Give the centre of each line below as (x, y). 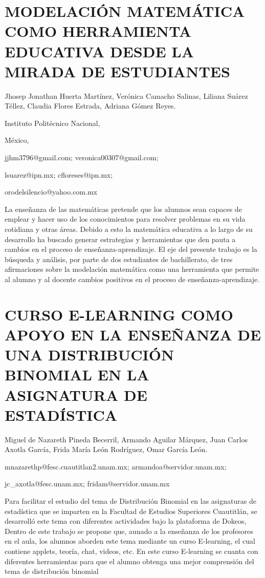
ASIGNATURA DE (76, 394)
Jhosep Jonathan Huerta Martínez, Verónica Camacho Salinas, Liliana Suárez (126, 95)
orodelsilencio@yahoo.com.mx (51, 192)
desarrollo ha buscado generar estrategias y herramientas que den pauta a (120, 239)
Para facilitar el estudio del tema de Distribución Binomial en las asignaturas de (130, 501)
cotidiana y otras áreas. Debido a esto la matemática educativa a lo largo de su (129, 229)
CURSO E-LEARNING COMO (119, 314)
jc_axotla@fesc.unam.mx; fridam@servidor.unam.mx (87, 484)
